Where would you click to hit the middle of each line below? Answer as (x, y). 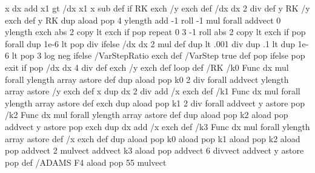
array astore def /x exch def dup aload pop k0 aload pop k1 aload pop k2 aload (153, 138)
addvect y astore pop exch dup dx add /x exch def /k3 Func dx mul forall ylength (157, 126)
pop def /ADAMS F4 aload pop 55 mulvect (86, 162)
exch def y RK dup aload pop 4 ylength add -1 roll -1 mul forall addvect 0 (143, 20)
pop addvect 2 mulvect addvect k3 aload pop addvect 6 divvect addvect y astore (154, 150)
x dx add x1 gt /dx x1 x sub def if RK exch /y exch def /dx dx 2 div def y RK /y (157, 8)
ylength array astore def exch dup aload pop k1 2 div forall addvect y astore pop (155, 103)
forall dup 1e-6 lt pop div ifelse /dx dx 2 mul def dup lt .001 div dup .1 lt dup (150, 43)
